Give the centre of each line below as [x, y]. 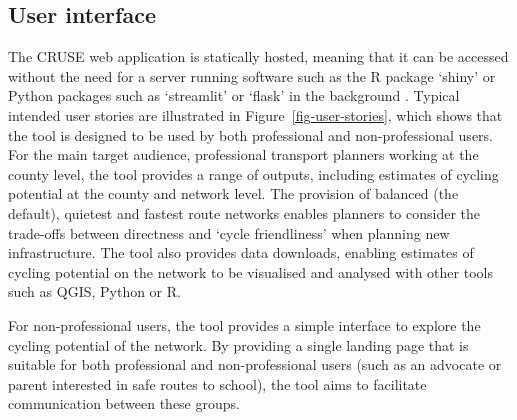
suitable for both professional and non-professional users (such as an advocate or [255, 364]
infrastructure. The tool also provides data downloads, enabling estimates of [241, 252]
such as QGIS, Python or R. [94, 291]
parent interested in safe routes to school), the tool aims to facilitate [217, 383]
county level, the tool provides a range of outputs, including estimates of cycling [253, 173]
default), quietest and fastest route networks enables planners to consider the [244, 212]
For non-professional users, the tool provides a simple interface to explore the [244, 324]
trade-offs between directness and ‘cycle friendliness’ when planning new [229, 232]
